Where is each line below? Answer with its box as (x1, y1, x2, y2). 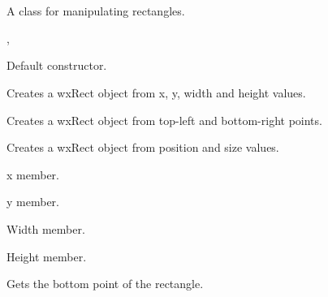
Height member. (6, 247, 87, 265)
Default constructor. (6, 57, 107, 74)
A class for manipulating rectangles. (6, 2, 185, 19)
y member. (6, 193, 59, 210)
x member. (6, 166, 59, 183)
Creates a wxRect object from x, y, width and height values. (6, 84, 306, 101)
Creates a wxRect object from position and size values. (6, 139, 279, 156)
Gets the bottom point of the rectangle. (6, 275, 204, 292)
